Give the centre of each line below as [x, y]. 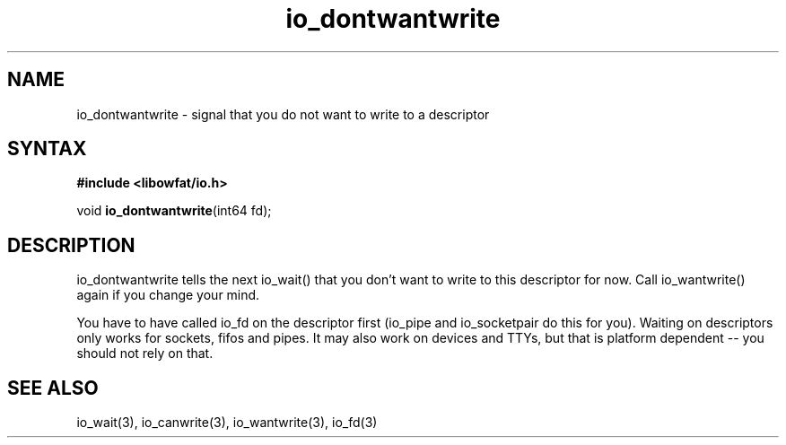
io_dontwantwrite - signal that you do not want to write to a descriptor [283, 114]
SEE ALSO [53, 388]
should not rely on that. [145, 353]
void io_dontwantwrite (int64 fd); [174, 211]
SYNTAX [47, 149]
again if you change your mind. [168, 295]
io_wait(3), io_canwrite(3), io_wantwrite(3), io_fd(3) [227, 423]
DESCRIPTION [71, 245]
